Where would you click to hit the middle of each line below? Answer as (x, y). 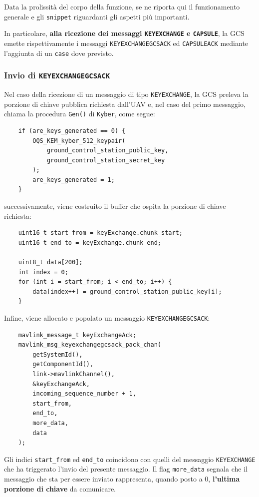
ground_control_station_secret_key (106, 160)
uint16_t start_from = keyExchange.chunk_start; (100, 233)
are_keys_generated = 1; (74, 180)
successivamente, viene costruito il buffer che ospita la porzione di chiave (115, 206)
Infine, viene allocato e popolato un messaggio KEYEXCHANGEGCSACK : (107, 318)
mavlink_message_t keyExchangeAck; (77, 335)
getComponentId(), (63, 364)
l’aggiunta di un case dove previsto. (59, 53)
